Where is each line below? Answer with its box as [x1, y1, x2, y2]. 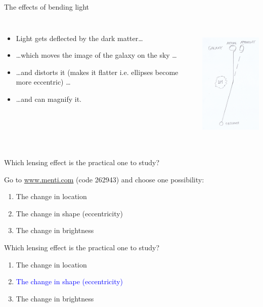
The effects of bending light [4, 2, 90, 12]
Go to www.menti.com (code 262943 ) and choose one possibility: [4, 174, 204, 184]
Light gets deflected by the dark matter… [16, 32, 143, 43]
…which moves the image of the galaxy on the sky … [16, 50, 177, 60]
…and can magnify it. [16, 93, 81, 104]
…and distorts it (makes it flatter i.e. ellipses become [16, 66, 179, 77]
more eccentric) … [16, 76, 71, 87]
